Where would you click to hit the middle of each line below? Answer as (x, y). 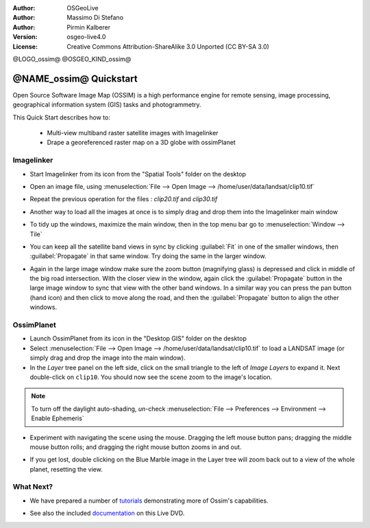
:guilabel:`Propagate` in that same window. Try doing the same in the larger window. (148, 256)
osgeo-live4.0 (86, 37)
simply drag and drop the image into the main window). (108, 358)
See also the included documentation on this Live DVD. (107, 513)
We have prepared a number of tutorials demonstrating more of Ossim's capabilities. (149, 501)
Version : (25, 37)
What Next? (33, 487)
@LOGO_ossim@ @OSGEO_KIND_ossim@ (72, 59)
